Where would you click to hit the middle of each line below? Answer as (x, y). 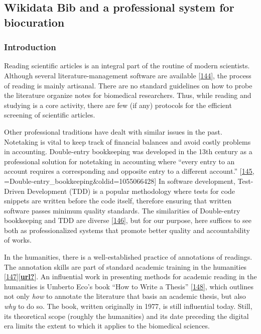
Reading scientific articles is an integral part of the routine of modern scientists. (127, 66)
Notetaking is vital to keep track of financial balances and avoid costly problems (127, 141)
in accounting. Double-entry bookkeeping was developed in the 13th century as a (128, 151)
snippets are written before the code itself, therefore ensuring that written (118, 201)
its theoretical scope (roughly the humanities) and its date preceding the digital (126, 316)
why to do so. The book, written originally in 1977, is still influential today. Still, (128, 306)
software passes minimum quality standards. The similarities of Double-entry (122, 210)
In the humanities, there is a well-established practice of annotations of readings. (128, 257)
